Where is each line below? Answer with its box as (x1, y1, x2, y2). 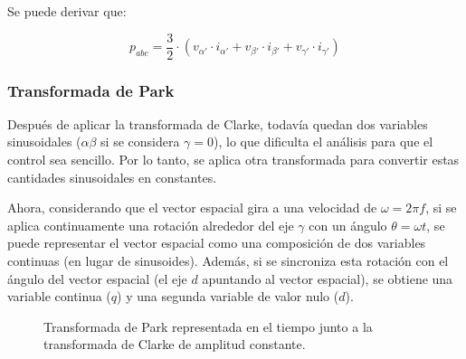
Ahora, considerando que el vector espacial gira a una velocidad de (7, 198, 377, 217)
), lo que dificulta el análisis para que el (214, 132, 433, 151)
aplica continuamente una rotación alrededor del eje (7, 215, 294, 234)
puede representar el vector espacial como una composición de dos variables (7, 233, 426, 252)
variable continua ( (7, 287, 111, 306)
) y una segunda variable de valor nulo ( (117, 287, 339, 306)
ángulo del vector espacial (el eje (7, 269, 187, 288)
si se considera (100, 132, 180, 151)
